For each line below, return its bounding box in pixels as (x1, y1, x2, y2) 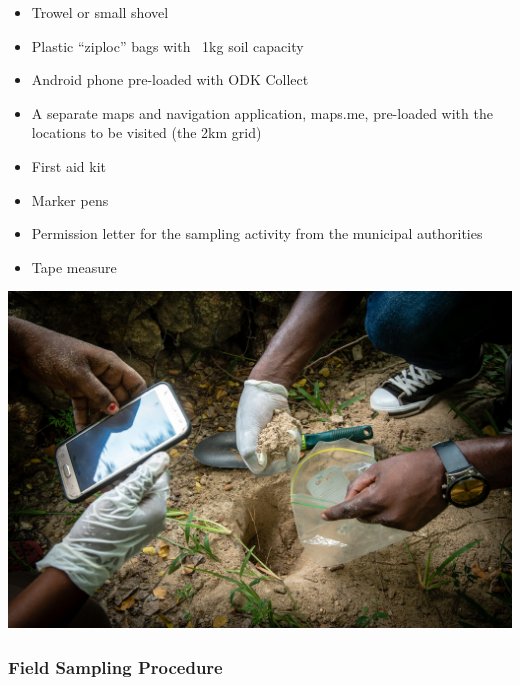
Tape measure (31, 256, 117, 277)
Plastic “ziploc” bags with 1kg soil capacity (31, 35, 304, 56)
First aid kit (31, 155, 107, 176)
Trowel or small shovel (31, 2, 169, 22)
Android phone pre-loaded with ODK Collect (31, 69, 309, 90)
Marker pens (31, 189, 109, 210)
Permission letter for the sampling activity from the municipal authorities (31, 223, 483, 244)
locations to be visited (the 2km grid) (31, 122, 262, 143)
